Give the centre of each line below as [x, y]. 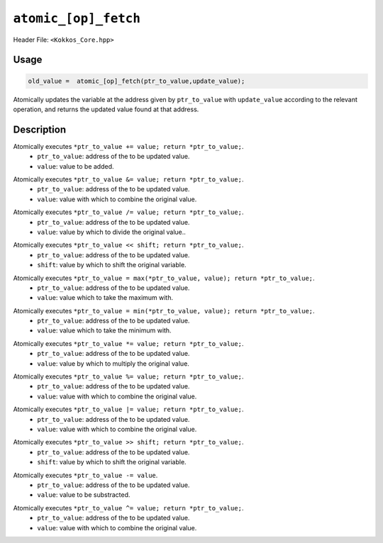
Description [40, 129]
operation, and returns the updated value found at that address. [106, 109]
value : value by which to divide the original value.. [111, 232]
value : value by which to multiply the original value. [113, 363]
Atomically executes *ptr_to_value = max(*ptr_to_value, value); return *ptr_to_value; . [164, 278]
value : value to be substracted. [84, 495]
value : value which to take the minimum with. [104, 330]
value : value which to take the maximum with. [105, 298]
